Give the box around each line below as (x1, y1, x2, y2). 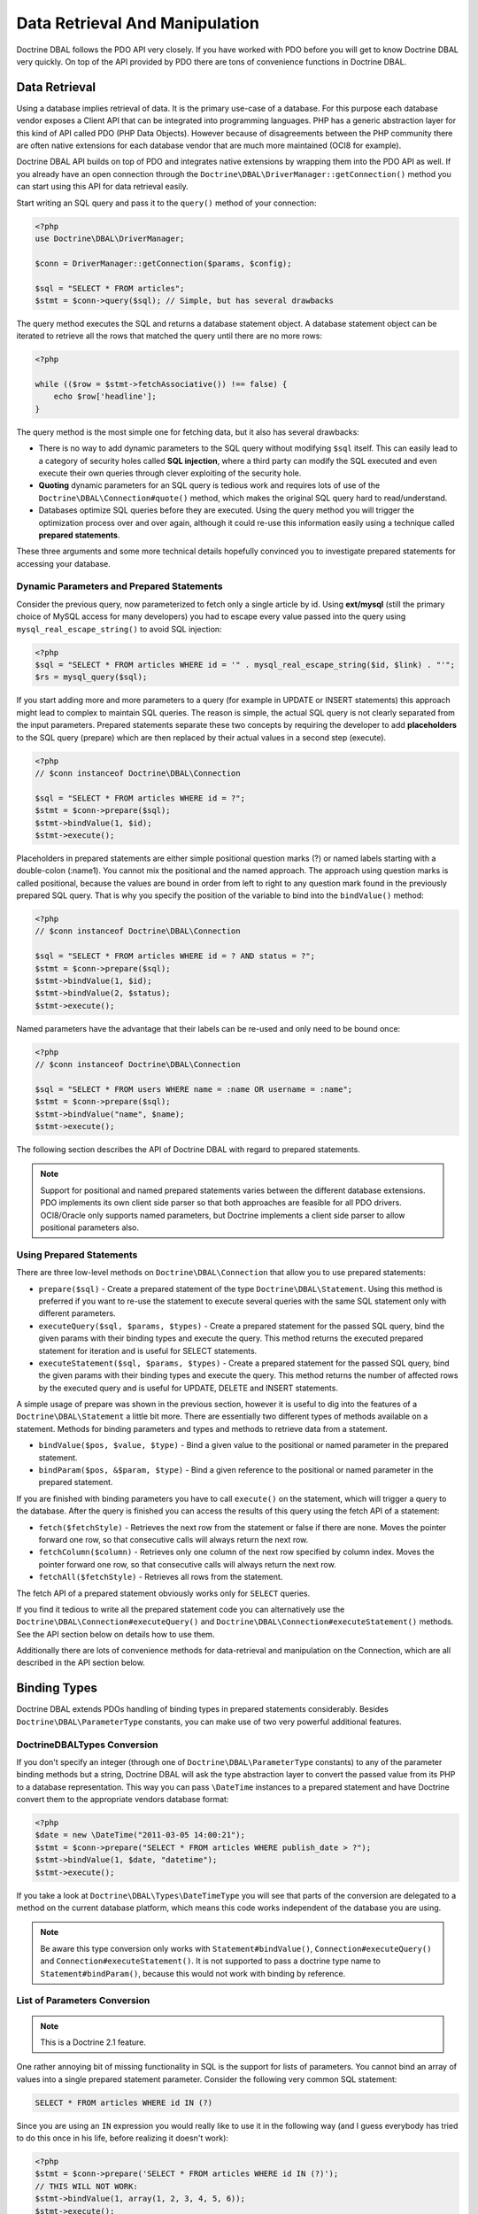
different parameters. (38, 1308, 116, 1319)
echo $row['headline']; (53, 391, 157, 402)
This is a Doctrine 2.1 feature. (40, 2037, 146, 2048)
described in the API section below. (16, 1657, 145, 1668)
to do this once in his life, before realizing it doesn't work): (16, 2133, 229, 2143)
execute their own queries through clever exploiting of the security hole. (38, 468, 302, 478)
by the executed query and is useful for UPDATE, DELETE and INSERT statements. (38, 1382, 338, 1393)
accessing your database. (16, 558, 111, 569)
